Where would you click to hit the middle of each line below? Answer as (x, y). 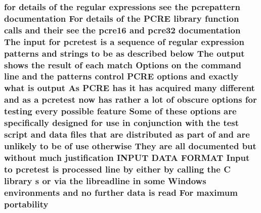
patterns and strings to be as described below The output (124, 53)
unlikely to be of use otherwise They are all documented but (130, 145)
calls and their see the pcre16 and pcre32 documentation (122, 30)
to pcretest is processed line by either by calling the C (117, 169)
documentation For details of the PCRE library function (122, 18)
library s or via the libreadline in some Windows (105, 180)
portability (26, 204)
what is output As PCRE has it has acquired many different (129, 88)
